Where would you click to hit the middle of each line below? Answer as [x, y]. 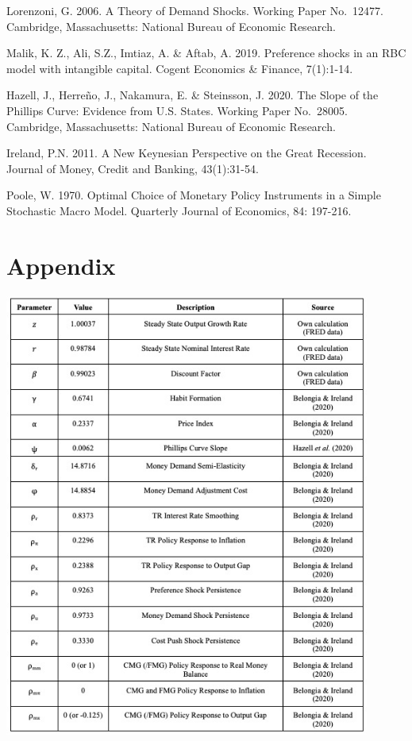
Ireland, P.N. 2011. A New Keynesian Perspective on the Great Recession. [187, 153]
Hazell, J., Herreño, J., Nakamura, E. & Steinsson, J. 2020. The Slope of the [193, 95]
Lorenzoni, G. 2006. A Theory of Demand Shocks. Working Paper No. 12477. [195, 10]
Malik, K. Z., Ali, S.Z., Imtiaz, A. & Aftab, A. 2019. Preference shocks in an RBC [206, 53]
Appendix [61, 265]
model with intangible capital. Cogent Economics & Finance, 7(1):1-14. [180, 68]
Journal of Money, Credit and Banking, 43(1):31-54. [133, 168]
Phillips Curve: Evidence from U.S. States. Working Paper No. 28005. [177, 110]
